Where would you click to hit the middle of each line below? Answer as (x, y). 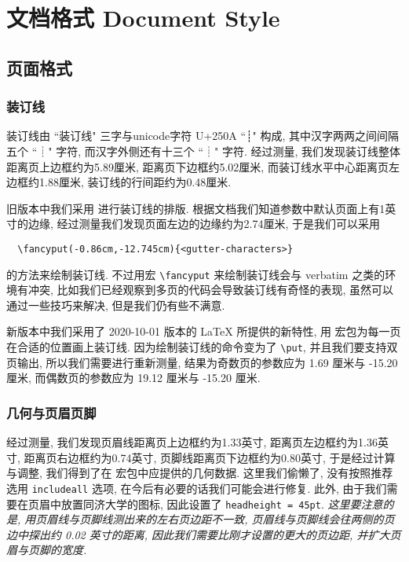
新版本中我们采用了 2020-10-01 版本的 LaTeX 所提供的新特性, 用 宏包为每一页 (204, 331)
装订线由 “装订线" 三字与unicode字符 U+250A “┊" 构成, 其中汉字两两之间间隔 (203, 136)
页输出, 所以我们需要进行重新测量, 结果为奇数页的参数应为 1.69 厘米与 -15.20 (202, 362)
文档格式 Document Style (143, 18)
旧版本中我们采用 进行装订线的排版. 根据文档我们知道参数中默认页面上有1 (196, 208)
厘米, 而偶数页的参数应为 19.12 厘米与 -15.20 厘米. (133, 378)
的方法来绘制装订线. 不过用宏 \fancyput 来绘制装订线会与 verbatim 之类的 (196, 274)
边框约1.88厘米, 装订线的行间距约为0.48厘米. (119, 182)
